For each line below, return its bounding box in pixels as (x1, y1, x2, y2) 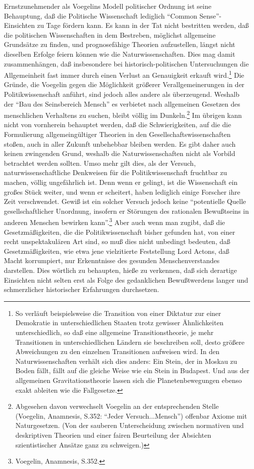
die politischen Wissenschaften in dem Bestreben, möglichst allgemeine (4, 29, 216, 40)
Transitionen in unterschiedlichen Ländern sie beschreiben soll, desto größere (15, 336, 245, 347)
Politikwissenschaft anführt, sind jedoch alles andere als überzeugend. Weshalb (4, 89, 239, 99)
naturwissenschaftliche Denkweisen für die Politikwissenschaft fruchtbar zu (4, 167, 227, 178)
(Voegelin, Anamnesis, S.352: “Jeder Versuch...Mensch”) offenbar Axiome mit (15, 410, 247, 421)
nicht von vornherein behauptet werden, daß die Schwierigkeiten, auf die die (4, 119, 231, 130)
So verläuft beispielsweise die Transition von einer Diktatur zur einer (15, 308, 221, 318)
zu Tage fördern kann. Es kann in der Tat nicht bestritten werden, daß (37, 20, 249, 30)
